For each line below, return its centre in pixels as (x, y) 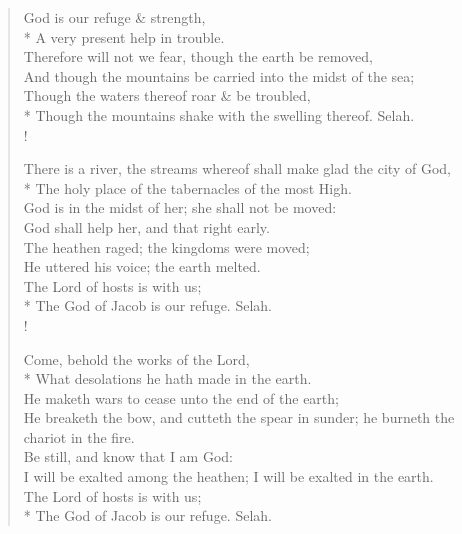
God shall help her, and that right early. (146, 226)
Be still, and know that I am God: (128, 456)
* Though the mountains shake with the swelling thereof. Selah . (219, 114)
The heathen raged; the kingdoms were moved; (166, 246)
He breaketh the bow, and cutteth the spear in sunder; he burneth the (239, 417)
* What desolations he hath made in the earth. (167, 378)
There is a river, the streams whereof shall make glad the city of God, (237, 168)
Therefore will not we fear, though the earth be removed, (198, 56)
